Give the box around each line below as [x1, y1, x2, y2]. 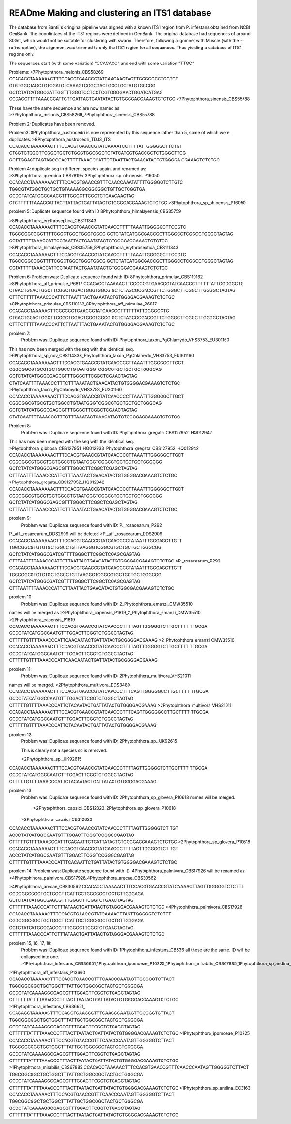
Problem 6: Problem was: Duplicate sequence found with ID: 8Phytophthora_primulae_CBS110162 [9, 274, 203, 280]
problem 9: [9, 515, 31, 521]
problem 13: [9, 787, 32, 793]
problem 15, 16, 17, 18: [9, 940, 52, 946]
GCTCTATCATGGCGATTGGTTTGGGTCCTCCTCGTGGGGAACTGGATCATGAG [9, 90, 163, 96]
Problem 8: [9, 423, 31, 429]
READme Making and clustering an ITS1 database [9, 7, 211, 18]
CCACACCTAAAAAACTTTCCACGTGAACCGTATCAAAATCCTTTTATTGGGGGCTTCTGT [9, 143, 183, 149]
